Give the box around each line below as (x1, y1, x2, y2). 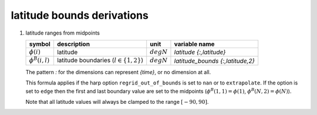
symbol (29, 40, 51, 48)
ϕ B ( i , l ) (29, 56, 50, 65)
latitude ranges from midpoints (25, 29, 100, 36)
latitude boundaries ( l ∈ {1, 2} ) (56, 56, 144, 65)
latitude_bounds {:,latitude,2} (174, 56, 255, 65)
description (56, 40, 90, 48)
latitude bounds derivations (11, 9, 149, 22)
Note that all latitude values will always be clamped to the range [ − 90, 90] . (25, 98, 209, 105)
